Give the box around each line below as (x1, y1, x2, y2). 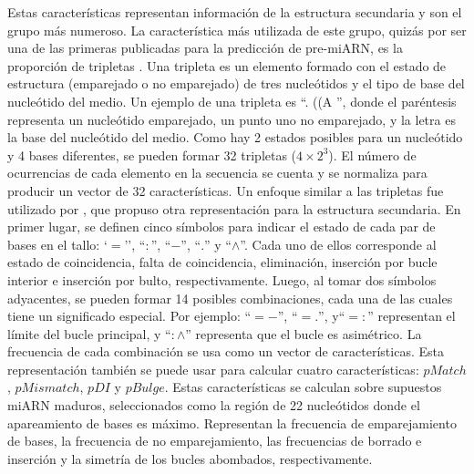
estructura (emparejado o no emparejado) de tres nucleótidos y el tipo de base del (7, 74, 465, 93)
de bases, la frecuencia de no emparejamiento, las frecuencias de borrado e (7, 431, 422, 450)
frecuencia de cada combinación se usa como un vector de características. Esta (7, 342, 444, 361)
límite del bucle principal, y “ (7, 324, 171, 343)
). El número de (328, 145, 417, 164)
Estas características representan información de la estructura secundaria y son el (7, 3, 462, 21)
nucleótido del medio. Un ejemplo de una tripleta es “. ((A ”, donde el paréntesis (7, 91, 457, 110)
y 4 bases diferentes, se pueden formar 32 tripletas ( (7, 145, 297, 164)
